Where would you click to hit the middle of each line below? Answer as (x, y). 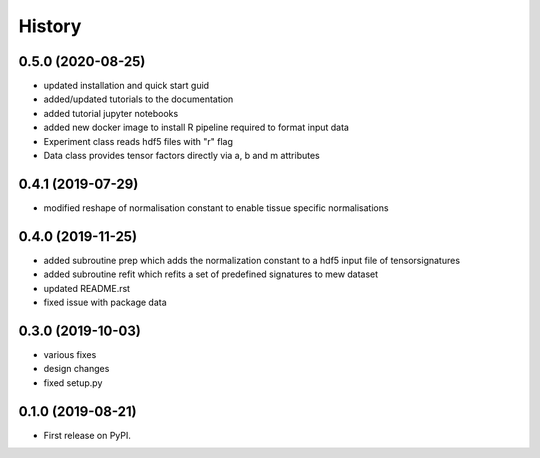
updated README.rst (86, 288)
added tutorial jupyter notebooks (111, 113)
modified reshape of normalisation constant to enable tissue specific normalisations (216, 207)
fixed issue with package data (105, 302)
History (50, 26)
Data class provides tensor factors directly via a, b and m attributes (181, 156)
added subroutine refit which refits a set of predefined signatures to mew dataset (211, 274)
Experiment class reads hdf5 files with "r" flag (138, 141)
